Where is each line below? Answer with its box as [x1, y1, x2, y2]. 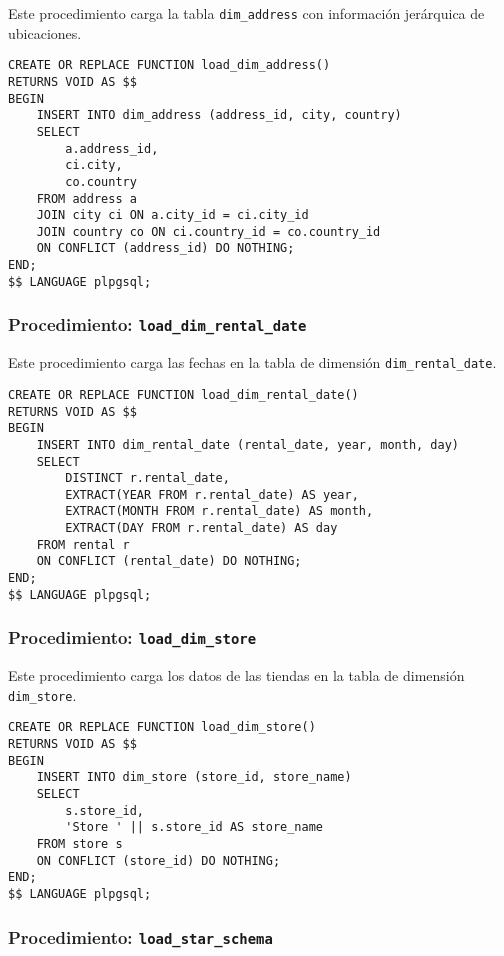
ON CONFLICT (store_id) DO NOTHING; [36, 853, 281, 868]
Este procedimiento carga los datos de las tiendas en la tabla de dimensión [8, 665, 465, 686]
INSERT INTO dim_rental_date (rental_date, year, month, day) [36, 437, 460, 452]
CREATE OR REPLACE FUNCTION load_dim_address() [8, 58, 331, 73]
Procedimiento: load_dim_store [8, 625, 257, 650]
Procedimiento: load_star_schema [8, 924, 273, 949]
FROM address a [36, 191, 137, 206]
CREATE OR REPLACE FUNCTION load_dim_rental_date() [8, 387, 359, 402]
